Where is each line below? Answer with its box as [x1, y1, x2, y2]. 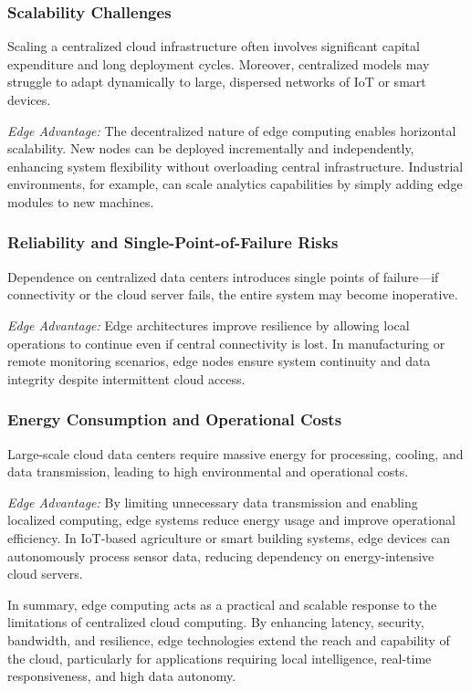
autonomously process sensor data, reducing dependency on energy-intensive [7, 546, 434, 565]
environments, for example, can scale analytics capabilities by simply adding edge [7, 174, 463, 194]
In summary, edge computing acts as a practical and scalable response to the [7, 594, 437, 613]
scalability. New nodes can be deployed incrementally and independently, [7, 139, 414, 158]
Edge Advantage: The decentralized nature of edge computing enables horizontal [7, 120, 456, 140]
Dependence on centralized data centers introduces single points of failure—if [7, 267, 439, 286]
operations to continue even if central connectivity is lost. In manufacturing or [7, 333, 445, 352]
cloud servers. [7, 564, 83, 583]
